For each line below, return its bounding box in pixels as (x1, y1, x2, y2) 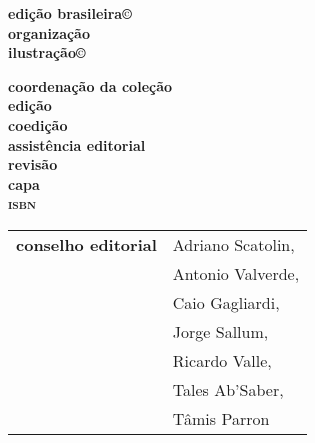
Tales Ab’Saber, (172, 377, 284, 401)
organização (8, 22, 90, 43)
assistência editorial (8, 134, 146, 155)
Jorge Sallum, (172, 319, 269, 343)
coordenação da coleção (8, 75, 173, 96)
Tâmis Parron (172, 406, 270, 430)
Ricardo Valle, (172, 348, 272, 372)
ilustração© (8, 42, 86, 63)
